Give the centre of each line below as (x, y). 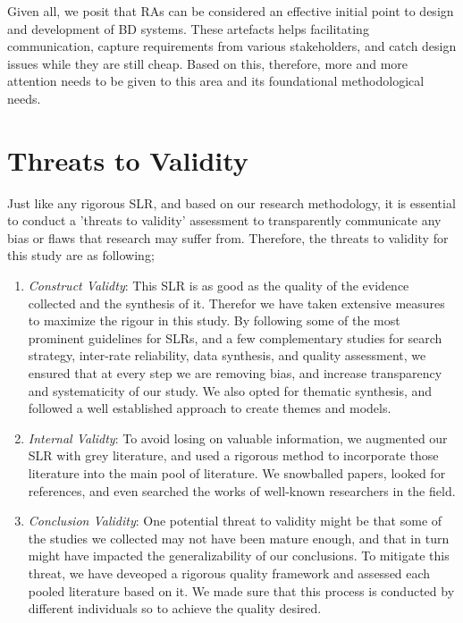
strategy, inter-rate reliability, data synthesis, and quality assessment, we (227, 355)
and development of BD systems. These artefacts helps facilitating (188, 28)
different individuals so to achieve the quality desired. (175, 608)
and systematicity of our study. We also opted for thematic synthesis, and (230, 390)
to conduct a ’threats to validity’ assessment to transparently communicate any (224, 220)
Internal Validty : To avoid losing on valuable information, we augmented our (238, 438)
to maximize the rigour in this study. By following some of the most (214, 320)
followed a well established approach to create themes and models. (210, 408)
